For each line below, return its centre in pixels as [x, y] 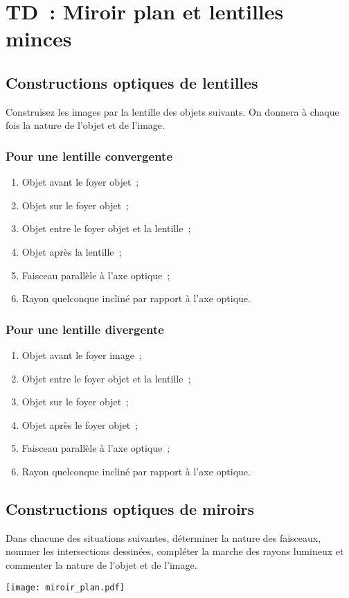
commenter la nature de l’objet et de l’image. [101, 564]
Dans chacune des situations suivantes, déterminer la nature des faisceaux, [163, 537]
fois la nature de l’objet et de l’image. [85, 125]
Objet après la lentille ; [72, 251]
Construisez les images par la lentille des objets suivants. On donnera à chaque [172, 111]
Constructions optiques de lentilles [132, 82]
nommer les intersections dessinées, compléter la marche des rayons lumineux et [175, 551]
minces [39, 38]
